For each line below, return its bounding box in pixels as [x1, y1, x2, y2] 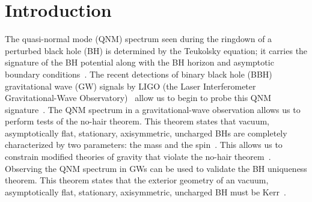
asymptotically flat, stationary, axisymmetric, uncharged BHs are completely [5, 126, 287, 139]
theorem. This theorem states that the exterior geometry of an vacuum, [5, 174, 269, 186]
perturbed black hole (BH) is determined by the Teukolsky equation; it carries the [5, 44, 308, 57]
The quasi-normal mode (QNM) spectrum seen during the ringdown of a [5, 32, 272, 45]
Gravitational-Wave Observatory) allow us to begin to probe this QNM [5, 91, 272, 104]
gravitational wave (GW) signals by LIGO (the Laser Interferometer [5, 79, 256, 92]
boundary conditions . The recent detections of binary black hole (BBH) [5, 67, 272, 80]
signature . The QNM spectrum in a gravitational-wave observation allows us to [5, 103, 301, 115]
